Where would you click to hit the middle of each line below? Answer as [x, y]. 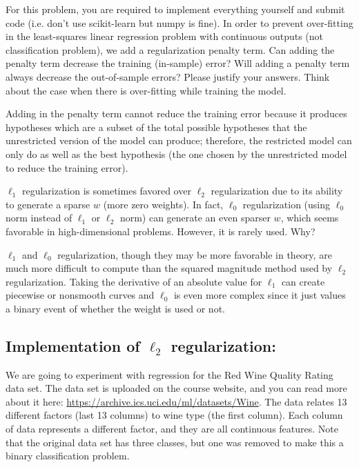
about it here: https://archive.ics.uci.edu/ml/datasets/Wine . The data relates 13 [176, 401]
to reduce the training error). [67, 167]
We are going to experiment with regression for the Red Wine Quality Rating [169, 374]
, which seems [310, 218]
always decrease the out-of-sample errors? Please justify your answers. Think [168, 76]
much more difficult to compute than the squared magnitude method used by [169, 268]
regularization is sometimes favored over [106, 191]
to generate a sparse [48, 204]
